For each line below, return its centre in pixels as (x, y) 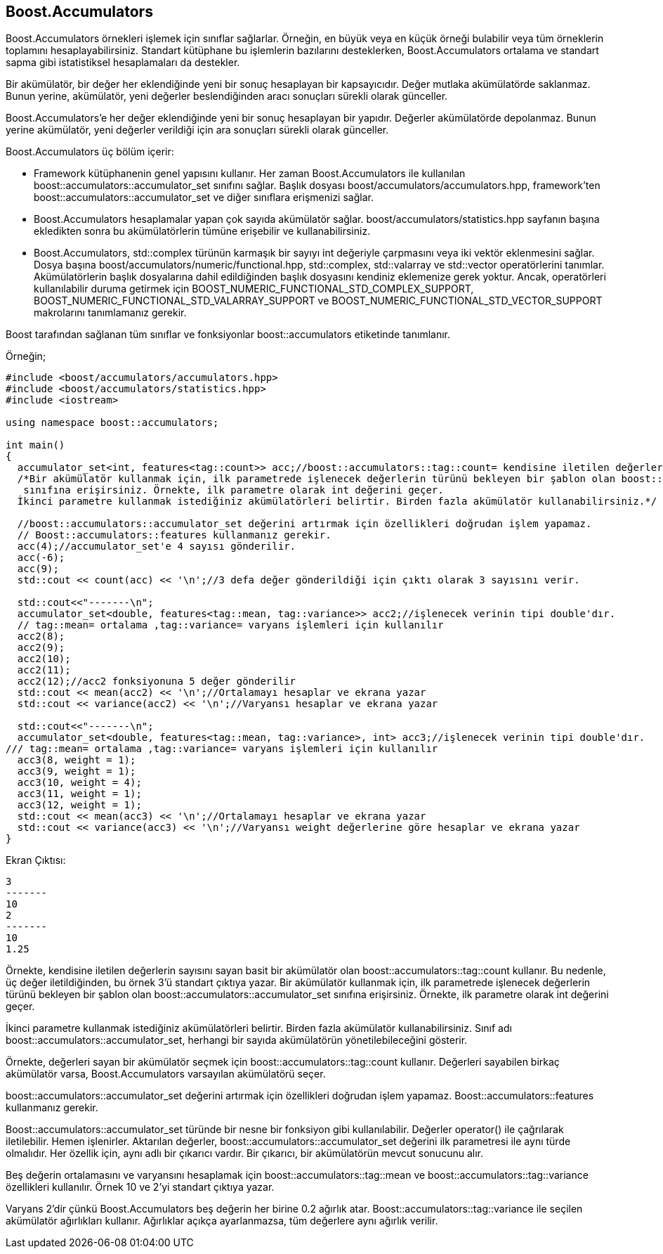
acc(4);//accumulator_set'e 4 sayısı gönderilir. (157, 547)
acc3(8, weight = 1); (77, 760)
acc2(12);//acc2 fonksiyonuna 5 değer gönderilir (157, 681)
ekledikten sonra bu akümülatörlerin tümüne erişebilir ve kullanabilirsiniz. (202, 231)
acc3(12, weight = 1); (79, 805)
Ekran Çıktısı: (36, 860)
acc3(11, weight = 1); (79, 794)
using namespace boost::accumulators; (112, 423)
